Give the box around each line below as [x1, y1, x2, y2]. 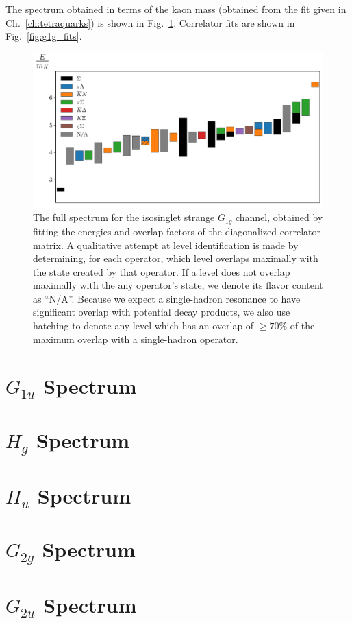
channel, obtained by [235, 210, 323, 224]
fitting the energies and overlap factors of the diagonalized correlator [33, 224, 321, 238]
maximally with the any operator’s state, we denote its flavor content [33, 278, 323, 292]
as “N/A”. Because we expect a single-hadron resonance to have [33, 291, 301, 305]
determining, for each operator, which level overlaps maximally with [33, 251, 318, 266]
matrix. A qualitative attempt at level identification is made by [33, 237, 299, 252]
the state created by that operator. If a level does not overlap [33, 264, 290, 279]
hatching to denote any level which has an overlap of [33, 318, 254, 333]
